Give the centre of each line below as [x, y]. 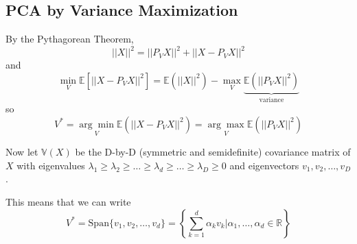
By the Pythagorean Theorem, [70, 39]
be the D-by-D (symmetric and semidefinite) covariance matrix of [213, 152]
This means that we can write [68, 201]
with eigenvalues [51, 165]
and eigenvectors [264, 165]
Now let [22, 152]
